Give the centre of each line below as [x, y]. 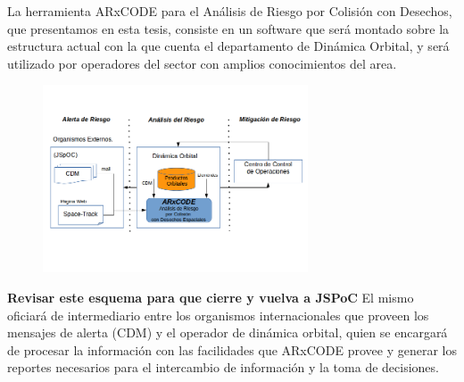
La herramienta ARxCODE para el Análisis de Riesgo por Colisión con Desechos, [230, 11]
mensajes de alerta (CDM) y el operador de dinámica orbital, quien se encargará [228, 332]
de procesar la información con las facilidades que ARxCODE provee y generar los [232, 349]
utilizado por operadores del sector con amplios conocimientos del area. [202, 63]
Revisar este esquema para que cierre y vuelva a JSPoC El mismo [211, 297]
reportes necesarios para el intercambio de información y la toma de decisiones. [223, 367]
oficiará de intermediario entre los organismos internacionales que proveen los [218, 315]
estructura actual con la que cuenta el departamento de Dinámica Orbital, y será [228, 46]
